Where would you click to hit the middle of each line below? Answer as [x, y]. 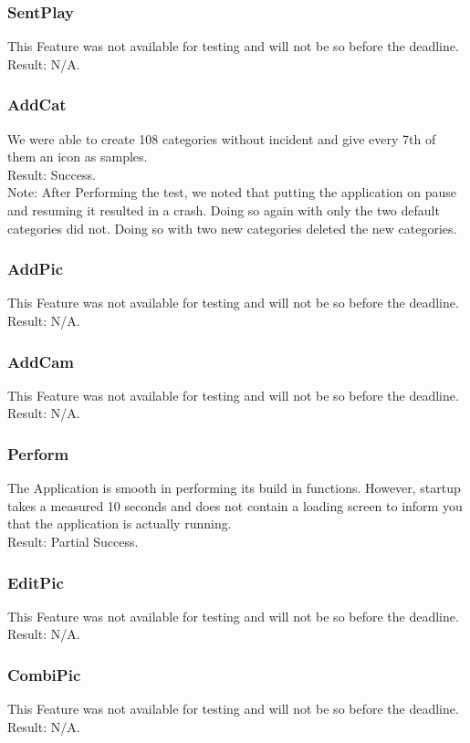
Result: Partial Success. [73, 541]
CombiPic [44, 674]
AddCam [41, 361]
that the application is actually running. [120, 523]
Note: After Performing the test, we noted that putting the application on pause [232, 192]
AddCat [37, 105]
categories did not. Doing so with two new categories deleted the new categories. [232, 228]
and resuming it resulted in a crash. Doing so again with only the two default [224, 210]
